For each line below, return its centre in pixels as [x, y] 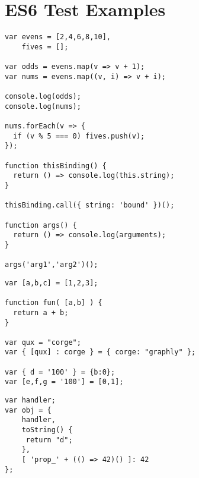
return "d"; [49, 440]
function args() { [41, 225]
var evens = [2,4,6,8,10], [58, 37]
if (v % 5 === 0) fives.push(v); [79, 136]
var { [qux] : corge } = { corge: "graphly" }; [100, 352]
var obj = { [28, 410]
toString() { [47, 430]
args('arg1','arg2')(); [52, 265]
